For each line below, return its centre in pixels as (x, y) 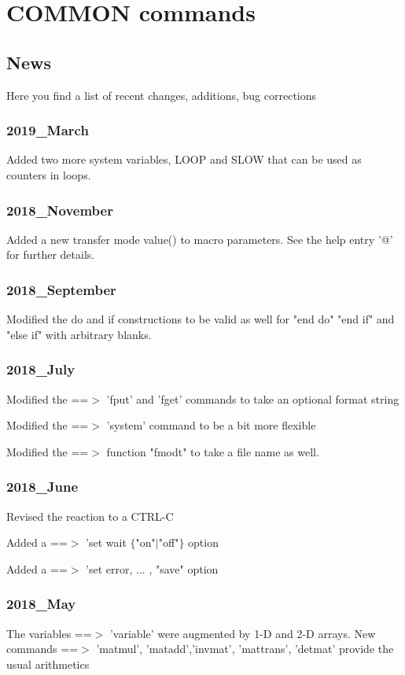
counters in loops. (49, 174)
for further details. (51, 255)
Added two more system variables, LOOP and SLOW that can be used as (184, 159)
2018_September (61, 289)
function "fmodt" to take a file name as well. (213, 451)
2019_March (48, 130)
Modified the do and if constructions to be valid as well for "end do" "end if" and (201, 319)
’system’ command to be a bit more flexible (211, 425)
